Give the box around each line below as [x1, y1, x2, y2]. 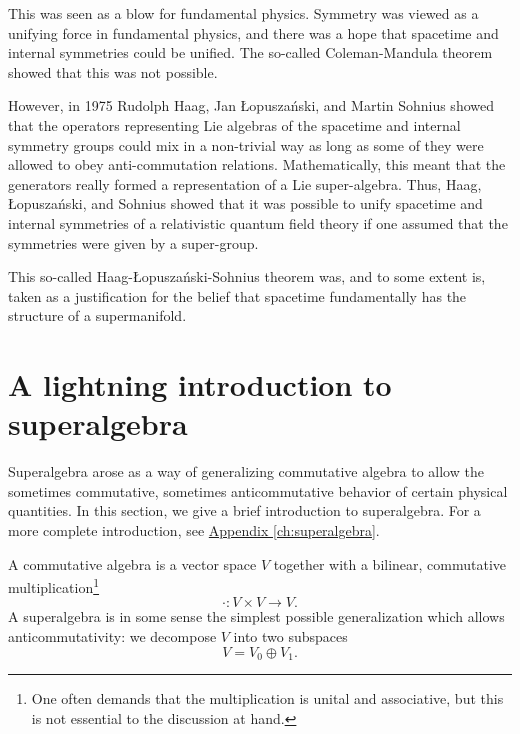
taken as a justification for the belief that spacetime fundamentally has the [8, 285, 467, 306]
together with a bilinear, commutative [273, 553, 507, 574]
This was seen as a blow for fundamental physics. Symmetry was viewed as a [8, 3, 479, 23]
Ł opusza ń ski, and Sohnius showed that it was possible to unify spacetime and [8, 193, 483, 214]
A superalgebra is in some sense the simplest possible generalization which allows [8, 606, 505, 627]
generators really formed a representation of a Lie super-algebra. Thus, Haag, [8, 173, 482, 194]
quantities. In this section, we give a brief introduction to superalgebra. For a [8, 500, 481, 521]
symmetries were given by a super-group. [8, 232, 259, 253]
